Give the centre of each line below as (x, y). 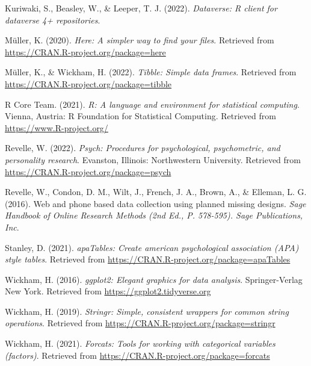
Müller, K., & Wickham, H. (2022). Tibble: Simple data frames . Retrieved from (151, 72)
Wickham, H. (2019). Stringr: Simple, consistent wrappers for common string (147, 311)
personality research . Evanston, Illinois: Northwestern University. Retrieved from (153, 159)
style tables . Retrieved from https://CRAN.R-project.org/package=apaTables (148, 259)
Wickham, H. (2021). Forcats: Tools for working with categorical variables (140, 343)
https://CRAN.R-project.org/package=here (85, 51)
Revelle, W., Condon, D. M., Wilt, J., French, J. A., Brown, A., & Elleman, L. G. (156, 192)
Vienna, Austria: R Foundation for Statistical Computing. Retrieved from (140, 116)
